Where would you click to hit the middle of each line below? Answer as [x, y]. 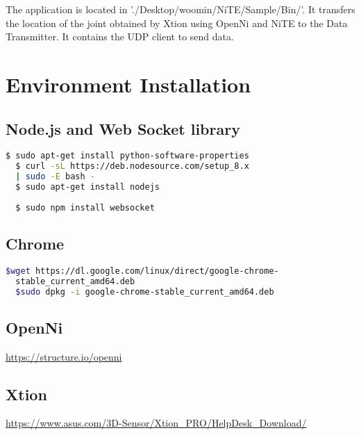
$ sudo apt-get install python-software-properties [127, 156]
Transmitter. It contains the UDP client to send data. [120, 36]
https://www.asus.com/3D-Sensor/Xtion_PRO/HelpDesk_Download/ [156, 423]
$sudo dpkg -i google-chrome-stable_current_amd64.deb [145, 292]
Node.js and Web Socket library [123, 128]
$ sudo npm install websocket [85, 207]
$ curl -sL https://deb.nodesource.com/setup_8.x [132, 166]
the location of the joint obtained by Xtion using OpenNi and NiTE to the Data [177, 23]
